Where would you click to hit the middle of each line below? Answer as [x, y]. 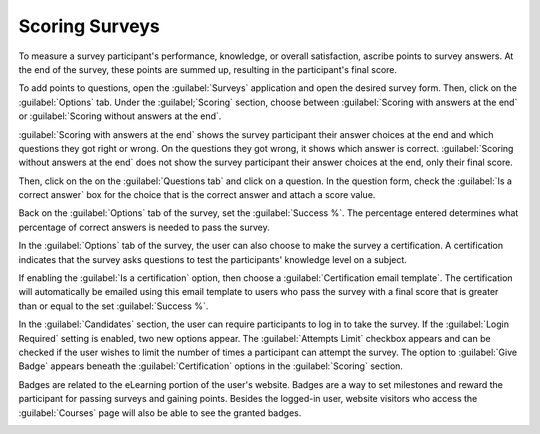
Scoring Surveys [89, 26]
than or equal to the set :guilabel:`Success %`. [113, 306]
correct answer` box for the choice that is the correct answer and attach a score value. [197, 195]
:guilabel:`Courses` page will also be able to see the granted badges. [160, 412]
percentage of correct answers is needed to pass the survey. [144, 227]
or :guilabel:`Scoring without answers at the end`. [120, 116]
